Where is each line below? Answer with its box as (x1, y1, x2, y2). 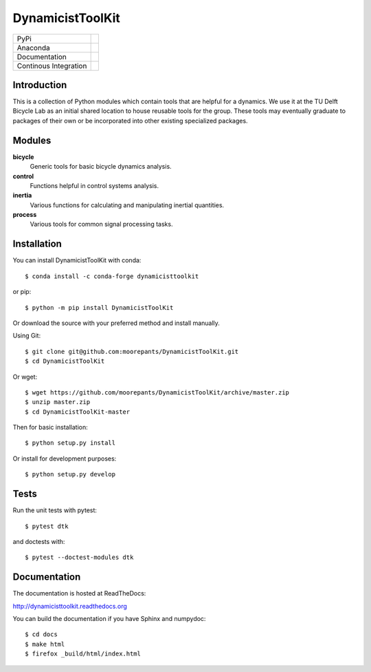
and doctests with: (12, 537, 65, 545)
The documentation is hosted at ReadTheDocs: (12, 589, 146, 598)
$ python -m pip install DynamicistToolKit (25, 304, 174, 311)
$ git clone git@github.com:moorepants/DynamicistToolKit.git (25, 348, 239, 355)
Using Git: (12, 331, 41, 340)
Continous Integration (16, 61, 87, 70)
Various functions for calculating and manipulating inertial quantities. (30, 200, 225, 209)
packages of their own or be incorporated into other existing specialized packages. (12, 116, 248, 125)
